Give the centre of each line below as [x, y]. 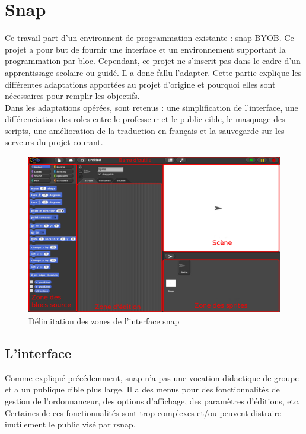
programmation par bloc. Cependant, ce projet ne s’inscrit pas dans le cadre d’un [153, 61]
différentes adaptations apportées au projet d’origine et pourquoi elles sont [140, 84]
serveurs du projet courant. [54, 142]
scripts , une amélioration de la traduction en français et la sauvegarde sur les [145, 130]
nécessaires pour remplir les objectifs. [72, 96]
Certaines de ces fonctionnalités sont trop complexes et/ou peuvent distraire [143, 412]
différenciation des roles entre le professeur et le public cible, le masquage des [145, 119]
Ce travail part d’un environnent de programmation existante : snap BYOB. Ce [149, 38]
